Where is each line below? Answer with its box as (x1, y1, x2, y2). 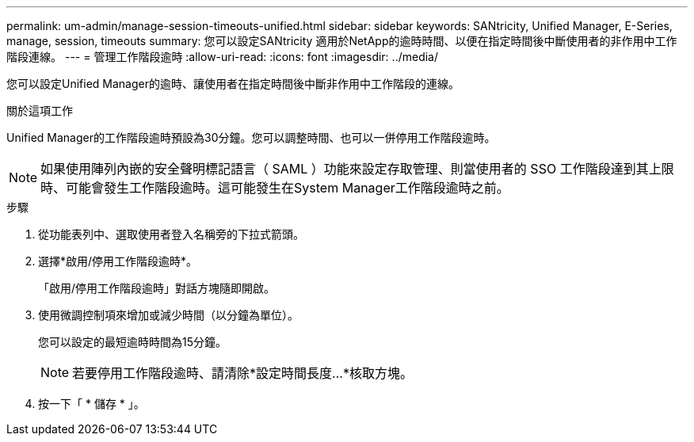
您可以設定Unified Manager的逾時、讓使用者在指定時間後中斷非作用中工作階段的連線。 (6, 77, 459, 90)
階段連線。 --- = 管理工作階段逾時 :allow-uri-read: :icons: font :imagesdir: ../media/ (6, 50, 439, 63)
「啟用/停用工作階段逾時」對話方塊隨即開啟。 (38, 281, 276, 295)
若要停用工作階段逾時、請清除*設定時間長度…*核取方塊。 (72, 365, 413, 381)
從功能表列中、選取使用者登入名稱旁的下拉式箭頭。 (38, 227, 304, 241)
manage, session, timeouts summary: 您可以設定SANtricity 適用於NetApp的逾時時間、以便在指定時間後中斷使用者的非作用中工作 (6, 34, 677, 48)
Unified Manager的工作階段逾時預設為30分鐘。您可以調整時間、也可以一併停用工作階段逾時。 (6, 131, 496, 144)
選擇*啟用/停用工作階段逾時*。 (38, 254, 198, 268)
